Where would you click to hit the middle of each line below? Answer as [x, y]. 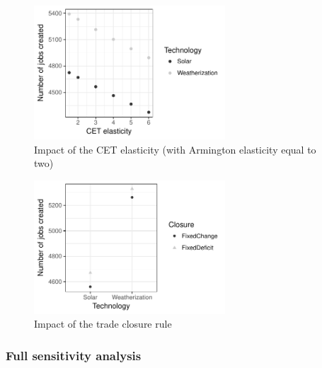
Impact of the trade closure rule [103, 324]
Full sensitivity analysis [74, 355]
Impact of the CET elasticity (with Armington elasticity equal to [175, 149]
